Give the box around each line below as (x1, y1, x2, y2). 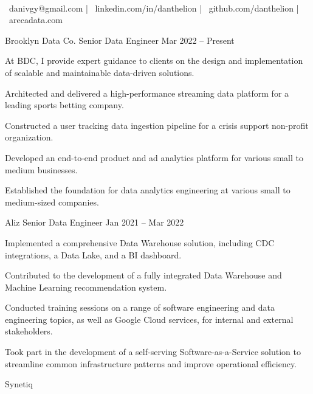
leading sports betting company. (5, 98, 124, 111)
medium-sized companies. (5, 195, 99, 208)
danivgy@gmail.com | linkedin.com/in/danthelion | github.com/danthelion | (9, 1, 299, 14)
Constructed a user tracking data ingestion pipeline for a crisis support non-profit (5, 119, 309, 131)
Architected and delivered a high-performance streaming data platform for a (5, 86, 289, 99)
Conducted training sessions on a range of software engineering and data (5, 301, 275, 314)
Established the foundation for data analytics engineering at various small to (5, 184, 291, 196)
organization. (5, 131, 53, 143)
